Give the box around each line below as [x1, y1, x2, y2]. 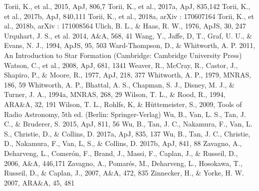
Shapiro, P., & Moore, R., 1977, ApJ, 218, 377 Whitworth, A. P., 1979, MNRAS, [4, 69, 252, 80]
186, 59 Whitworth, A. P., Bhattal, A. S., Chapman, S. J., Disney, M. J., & [4, 79, 235, 89]
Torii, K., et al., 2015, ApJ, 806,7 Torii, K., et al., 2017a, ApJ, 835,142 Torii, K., [4, 1, 251, 11]
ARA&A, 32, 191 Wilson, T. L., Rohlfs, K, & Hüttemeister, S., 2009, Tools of [4, 98, 242, 109]
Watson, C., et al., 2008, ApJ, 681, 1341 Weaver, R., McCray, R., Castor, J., [4, 59, 238, 70]
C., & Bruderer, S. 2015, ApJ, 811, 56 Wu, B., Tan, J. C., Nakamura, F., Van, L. [4, 118, 253, 129]
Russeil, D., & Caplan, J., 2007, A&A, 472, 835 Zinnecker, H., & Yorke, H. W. [4, 167, 244, 178]
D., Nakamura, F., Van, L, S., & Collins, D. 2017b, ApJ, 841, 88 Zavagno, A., [4, 138, 242, 148]
